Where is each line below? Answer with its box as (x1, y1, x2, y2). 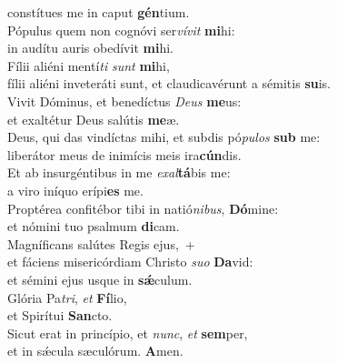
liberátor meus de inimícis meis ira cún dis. (7, 145, 242, 164)
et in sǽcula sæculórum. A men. (7, 341, 183, 360)
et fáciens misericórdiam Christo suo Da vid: (7, 252, 253, 271)
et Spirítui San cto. (7, 306, 113, 325)
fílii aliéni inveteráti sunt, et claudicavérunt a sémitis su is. (7, 74, 331, 93)
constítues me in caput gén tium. (7, 3, 190, 21)
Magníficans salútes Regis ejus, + (7, 234, 195, 253)
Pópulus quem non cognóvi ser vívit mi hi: (7, 20, 235, 39)
